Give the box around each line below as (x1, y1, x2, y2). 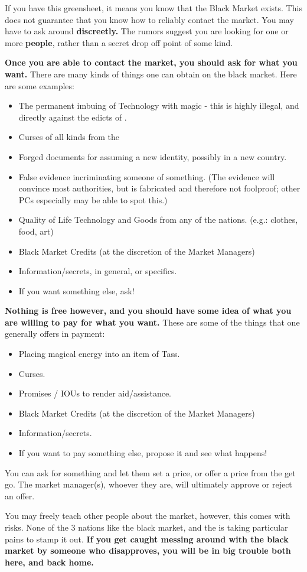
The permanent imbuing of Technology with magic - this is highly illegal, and (18, 99, 299, 112)
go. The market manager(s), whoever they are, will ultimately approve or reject (5, 478, 292, 490)
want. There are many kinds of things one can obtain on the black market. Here (5, 67, 297, 80)
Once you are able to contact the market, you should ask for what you (5, 56, 298, 69)
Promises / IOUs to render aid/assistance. (18, 387, 171, 399)
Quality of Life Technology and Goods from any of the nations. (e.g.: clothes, (18, 213, 298, 226)
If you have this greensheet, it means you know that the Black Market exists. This (5, 2, 302, 14)
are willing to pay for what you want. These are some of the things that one (5, 316, 300, 328)
